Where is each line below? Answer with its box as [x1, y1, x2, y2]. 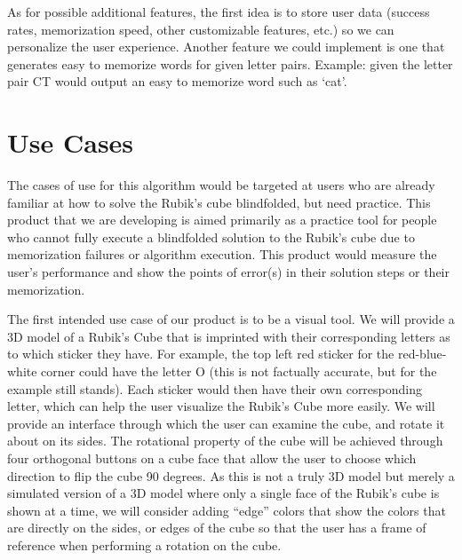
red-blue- [397, 344, 447, 363]
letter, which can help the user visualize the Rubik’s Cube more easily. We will [7, 397, 435, 415]
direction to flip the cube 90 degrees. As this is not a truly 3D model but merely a [7, 466, 455, 485]
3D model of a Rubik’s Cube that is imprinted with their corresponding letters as [7, 327, 450, 345]
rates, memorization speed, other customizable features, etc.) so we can [7, 20, 394, 38]
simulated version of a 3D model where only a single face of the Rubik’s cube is [7, 484, 440, 502]
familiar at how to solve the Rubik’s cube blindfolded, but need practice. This [7, 193, 431, 211]
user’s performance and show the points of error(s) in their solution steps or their [7, 263, 450, 281]
